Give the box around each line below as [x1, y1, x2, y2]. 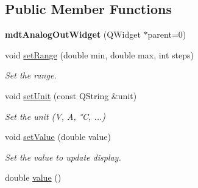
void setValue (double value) [5, 130, 111, 143]
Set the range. [5, 69, 57, 82]
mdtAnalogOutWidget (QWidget [5, 28, 141, 41]
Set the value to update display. [5, 150, 121, 163]
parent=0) [147, 28, 186, 41]
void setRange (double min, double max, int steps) [5, 48, 194, 61]
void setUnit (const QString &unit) [5, 89, 137, 102]
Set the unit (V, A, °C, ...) [5, 110, 106, 122]
